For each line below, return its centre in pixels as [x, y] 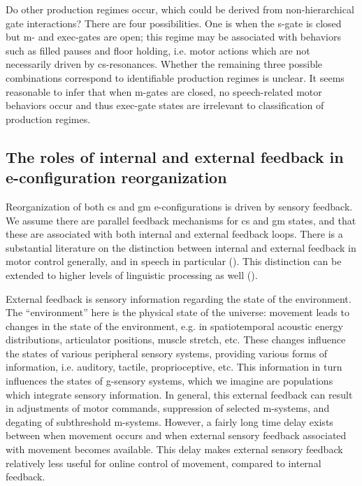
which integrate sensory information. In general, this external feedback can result [179, 394]
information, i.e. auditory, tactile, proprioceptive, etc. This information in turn [174, 367]
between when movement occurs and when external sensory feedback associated [176, 435]
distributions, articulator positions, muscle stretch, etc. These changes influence [176, 340]
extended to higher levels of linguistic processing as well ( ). [132, 274]
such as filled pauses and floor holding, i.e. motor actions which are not [158, 50]
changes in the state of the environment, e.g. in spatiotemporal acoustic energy [175, 326]
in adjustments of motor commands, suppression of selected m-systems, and [168, 408]
